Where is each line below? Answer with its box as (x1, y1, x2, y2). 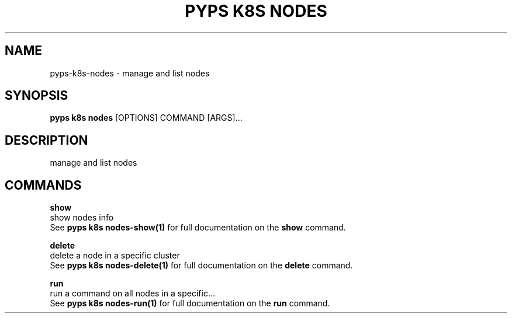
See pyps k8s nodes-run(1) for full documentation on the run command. (50, 298, 330, 309)
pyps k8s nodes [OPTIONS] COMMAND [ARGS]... (50, 113, 243, 123)
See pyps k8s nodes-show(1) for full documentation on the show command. (50, 222, 346, 233)
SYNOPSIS (5, 88, 68, 103)
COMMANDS (5, 177, 82, 193)
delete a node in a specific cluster (50, 250, 180, 261)
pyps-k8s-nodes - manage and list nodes (50, 68, 210, 78)
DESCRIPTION (5, 132, 88, 148)
